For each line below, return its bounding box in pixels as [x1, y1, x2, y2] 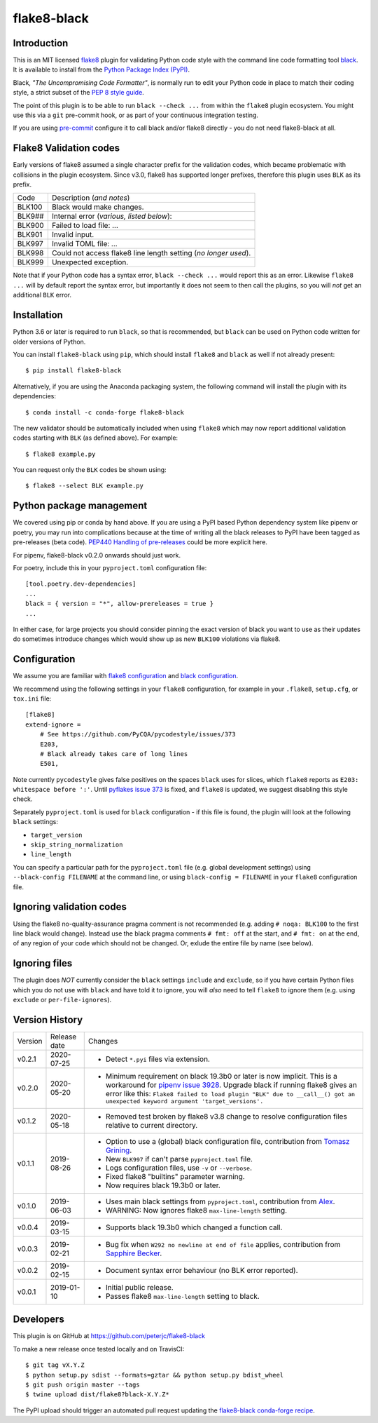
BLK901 [17, 230, 43, 240]
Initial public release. [105, 1282, 174, 1292]
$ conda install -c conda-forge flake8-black [25, 408, 185, 417]
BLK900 [17, 221, 45, 231]
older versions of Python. [13, 337, 86, 346]
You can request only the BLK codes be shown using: [13, 466, 167, 474]
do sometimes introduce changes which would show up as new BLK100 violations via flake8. [13, 635, 281, 643]
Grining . [105, 1145, 132, 1155]
